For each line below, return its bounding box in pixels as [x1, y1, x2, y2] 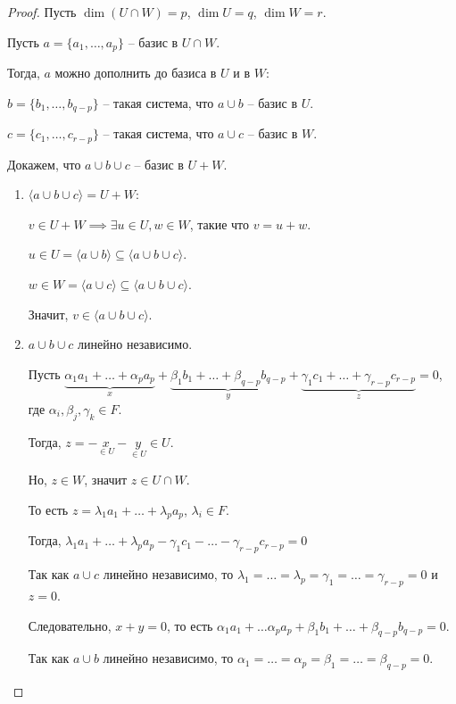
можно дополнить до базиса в [54, 63, 217, 82]
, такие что [189, 214, 249, 233]
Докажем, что [7, 154, 81, 173]
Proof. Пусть [7, 3, 77, 21]
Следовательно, [28, 616, 112, 634]
